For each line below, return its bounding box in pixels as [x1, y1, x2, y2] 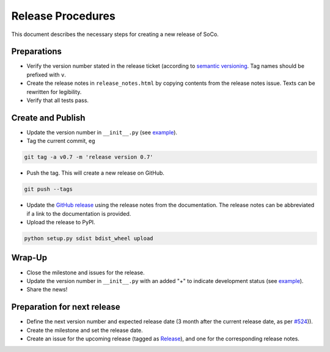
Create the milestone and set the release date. [26, 326, 143, 334]
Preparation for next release [11, 302, 120, 312]
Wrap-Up [11, 252, 48, 263]
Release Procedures [11, 9, 116, 23]
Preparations [11, 46, 62, 57]
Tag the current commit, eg [26, 137, 95, 145]
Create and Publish [11, 112, 86, 123]
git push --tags [24, 186, 73, 193]
